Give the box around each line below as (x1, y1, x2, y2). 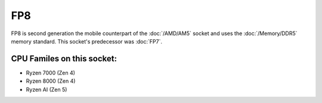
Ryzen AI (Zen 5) (26, 86, 67, 93)
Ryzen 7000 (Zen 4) (26, 69, 76, 76)
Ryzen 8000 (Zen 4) (26, 77, 76, 85)
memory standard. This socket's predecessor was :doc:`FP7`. (11, 38, 162, 45)
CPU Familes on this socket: (11, 54, 117, 64)
